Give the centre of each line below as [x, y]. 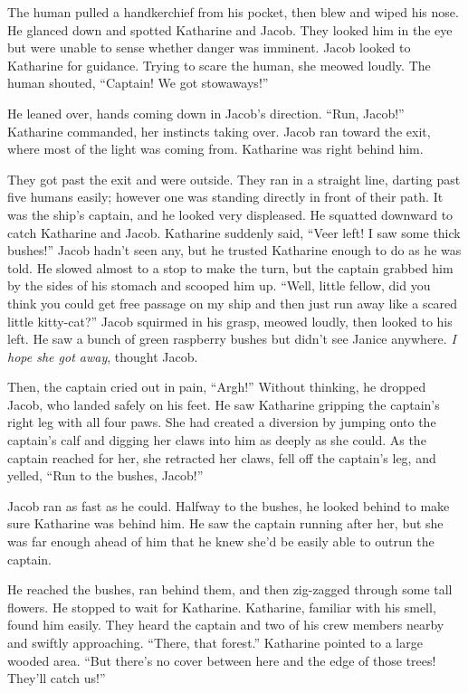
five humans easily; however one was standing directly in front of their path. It [225, 197]
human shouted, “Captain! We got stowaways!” [138, 83]
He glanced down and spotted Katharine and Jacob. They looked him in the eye [230, 29]
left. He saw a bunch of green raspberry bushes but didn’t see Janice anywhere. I [232, 339]
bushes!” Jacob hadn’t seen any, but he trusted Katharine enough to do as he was [234, 250]
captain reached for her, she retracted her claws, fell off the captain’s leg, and [222, 457]
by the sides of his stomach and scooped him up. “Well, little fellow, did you [219, 285]
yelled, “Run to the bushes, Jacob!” [105, 475]
